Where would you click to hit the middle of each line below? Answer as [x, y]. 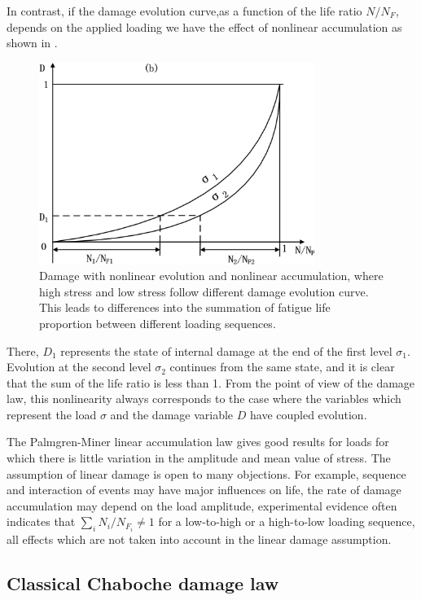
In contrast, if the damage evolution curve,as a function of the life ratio [184, 11]
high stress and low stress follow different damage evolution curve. [204, 291]
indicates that [41, 521]
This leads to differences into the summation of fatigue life [185, 307]
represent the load [52, 414]
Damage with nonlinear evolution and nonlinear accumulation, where [211, 276]
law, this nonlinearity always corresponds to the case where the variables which [204, 399]
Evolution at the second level [79, 367]
